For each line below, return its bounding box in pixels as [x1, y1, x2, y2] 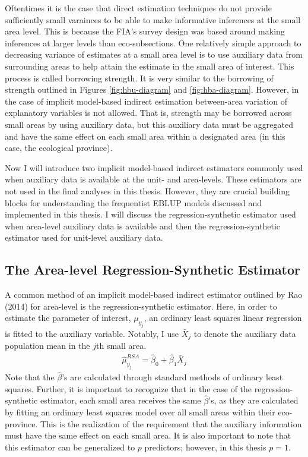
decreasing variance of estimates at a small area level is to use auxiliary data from [5, 48, 303, 61]
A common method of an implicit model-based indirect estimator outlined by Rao [5, 288, 303, 301]
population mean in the [5, 339, 90, 352]
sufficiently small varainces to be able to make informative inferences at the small [5, 13, 301, 26]
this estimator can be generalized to [5, 441, 135, 453]
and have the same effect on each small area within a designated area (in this [5, 130, 285, 142]
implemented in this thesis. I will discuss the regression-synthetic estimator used [5, 208, 296, 220]
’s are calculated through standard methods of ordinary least [62, 371, 283, 383]
